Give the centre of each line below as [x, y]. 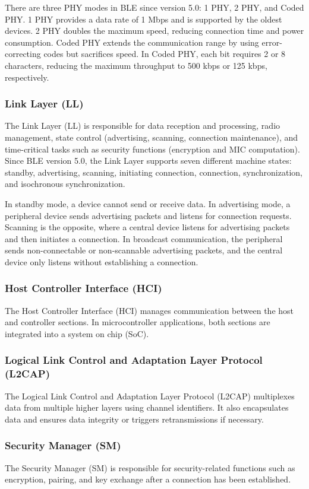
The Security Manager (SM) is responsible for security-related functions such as [150, 467]
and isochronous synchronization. [65, 184]
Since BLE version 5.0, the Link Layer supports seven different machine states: [148, 161]
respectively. [27, 77]
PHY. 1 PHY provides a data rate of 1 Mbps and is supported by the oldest [144, 19]
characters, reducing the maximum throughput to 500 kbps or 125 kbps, [136, 65]
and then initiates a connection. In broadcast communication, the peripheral [144, 238]
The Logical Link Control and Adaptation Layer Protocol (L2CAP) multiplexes [150, 396]
